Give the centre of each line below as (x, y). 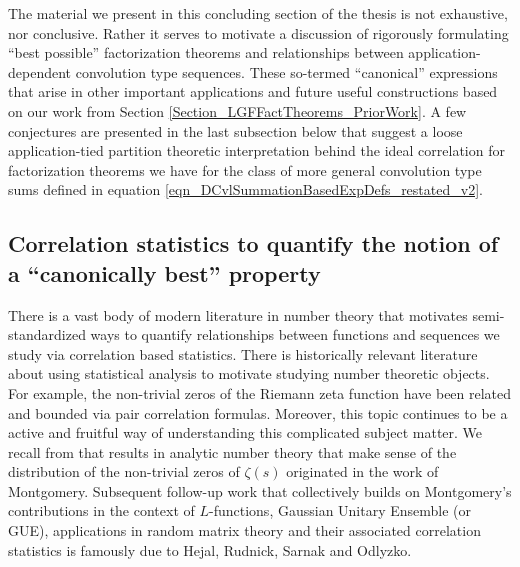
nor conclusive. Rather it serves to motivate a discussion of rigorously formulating (258, 32)
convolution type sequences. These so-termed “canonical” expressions (286, 71)
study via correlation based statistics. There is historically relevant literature (243, 353)
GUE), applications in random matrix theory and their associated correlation (244, 530)
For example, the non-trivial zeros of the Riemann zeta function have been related (260, 392)
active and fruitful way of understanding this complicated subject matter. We (245, 432)
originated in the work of (362, 471)
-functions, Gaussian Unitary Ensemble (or (340, 510)
